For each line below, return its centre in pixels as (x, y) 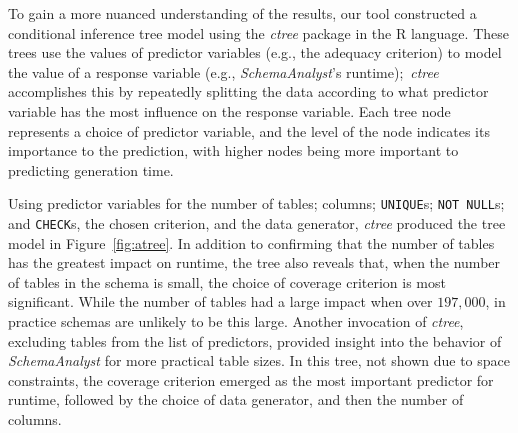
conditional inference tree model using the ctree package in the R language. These (258, 32)
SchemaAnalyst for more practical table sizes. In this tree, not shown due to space (259, 360)
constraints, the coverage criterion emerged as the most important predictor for (251, 379)
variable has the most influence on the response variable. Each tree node (229, 110)
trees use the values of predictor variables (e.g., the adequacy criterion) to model (255, 52)
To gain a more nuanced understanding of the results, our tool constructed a (242, 13)
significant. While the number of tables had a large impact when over (220, 301)
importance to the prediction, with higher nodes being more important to (233, 150)
